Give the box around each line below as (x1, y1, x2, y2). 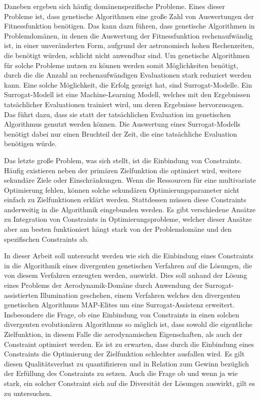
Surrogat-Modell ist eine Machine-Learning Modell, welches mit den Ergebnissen (4, 89, 250, 100)
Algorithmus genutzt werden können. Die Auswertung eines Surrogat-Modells (4, 119, 240, 129)
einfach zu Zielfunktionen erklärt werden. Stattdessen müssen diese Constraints (4, 194, 246, 205)
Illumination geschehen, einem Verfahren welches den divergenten (40, 289, 240, 300)
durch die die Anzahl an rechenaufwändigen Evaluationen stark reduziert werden (4, 70, 251, 80)
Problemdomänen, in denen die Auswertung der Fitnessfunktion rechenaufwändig (4, 30, 253, 41)
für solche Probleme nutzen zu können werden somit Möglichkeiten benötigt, (4, 60, 238, 70)
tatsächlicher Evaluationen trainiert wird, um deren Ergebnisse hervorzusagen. (4, 99, 244, 109)
